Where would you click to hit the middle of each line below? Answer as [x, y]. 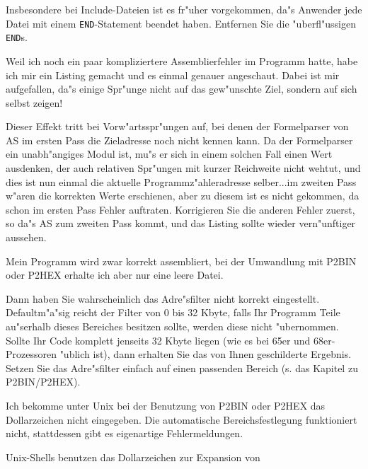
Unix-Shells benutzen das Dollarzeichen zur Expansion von [133, 457]
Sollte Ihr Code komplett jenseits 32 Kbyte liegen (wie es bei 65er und [158, 340]
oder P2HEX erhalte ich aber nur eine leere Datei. [115, 275]
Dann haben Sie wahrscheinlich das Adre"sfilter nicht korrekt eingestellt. [163, 298]
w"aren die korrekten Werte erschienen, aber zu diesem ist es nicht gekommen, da [183, 196]
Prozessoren [31, 354]
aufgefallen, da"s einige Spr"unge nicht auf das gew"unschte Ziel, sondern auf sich [182, 89]
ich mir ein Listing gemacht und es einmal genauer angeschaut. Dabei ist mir [173, 75]
